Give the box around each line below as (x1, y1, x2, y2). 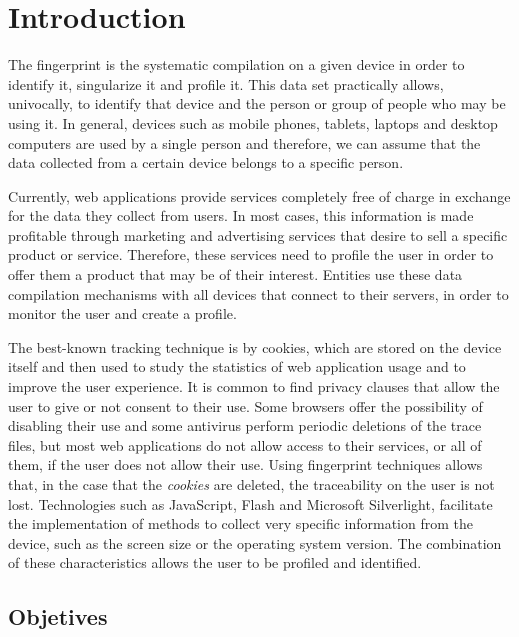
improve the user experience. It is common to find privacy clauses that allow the (8, 376, 500, 397)
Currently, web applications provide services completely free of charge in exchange (8, 185, 511, 206)
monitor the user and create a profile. (8, 303, 237, 324)
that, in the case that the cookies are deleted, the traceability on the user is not (8, 474, 495, 494)
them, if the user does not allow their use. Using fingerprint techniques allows (8, 454, 483, 475)
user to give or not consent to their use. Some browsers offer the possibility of (8, 395, 483, 416)
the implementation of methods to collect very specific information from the (8, 513, 473, 534)
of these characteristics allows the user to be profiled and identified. (8, 552, 422, 573)
